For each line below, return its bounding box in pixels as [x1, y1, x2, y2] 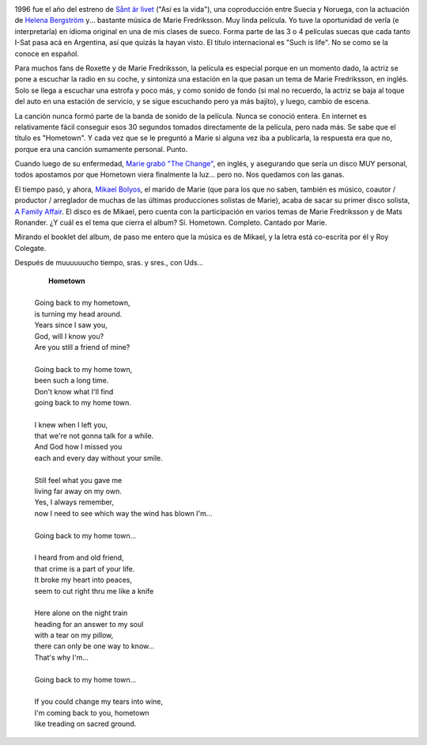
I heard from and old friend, [34, 553, 124, 562]
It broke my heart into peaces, [34, 575, 133, 585]
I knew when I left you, [34, 420, 108, 429]
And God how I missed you [34, 442, 123, 451]
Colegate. [14, 243, 47, 253]
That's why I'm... [34, 652, 89, 662]
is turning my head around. [34, 309, 123, 318]
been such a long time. [34, 376, 109, 386]
